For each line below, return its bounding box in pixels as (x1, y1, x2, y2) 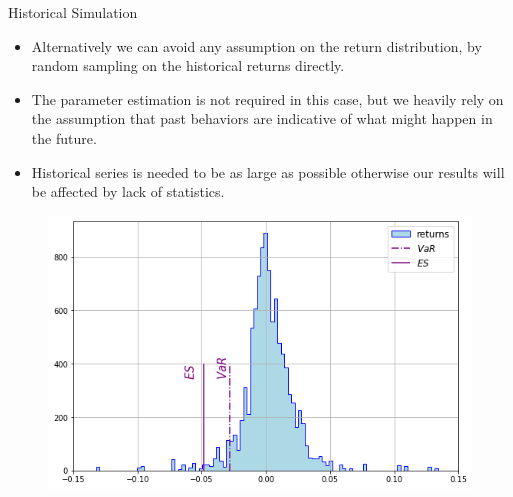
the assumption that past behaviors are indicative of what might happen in (31, 108, 493, 129)
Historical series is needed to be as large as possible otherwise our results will (31, 161, 505, 182)
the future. (31, 127, 97, 148)
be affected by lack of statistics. (31, 181, 225, 202)
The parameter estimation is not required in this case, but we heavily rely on (31, 88, 504, 109)
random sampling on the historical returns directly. (31, 55, 345, 76)
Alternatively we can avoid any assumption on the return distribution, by (31, 35, 482, 56)
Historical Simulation (8, 2, 138, 22)
